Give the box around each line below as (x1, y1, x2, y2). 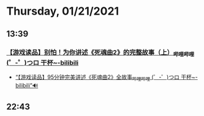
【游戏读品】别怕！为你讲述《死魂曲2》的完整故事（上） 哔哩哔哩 (6, 48, 195, 57)
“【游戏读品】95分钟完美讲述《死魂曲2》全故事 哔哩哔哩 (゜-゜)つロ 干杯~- (15, 73, 198, 82)
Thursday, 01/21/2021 (6, 4, 119, 18)
